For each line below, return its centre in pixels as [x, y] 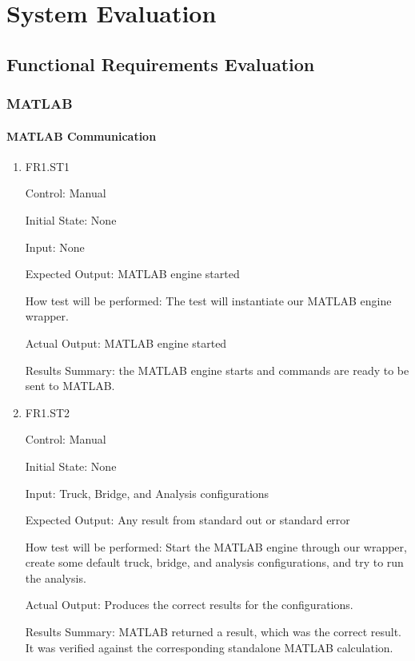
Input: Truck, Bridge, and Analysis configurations [147, 493]
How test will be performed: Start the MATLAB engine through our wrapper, [216, 546]
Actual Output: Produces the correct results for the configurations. [189, 605]
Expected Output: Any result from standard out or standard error [188, 520]
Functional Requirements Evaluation [161, 64]
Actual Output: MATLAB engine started [126, 342]
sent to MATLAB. [70, 386]
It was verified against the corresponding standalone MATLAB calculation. [209, 647]
